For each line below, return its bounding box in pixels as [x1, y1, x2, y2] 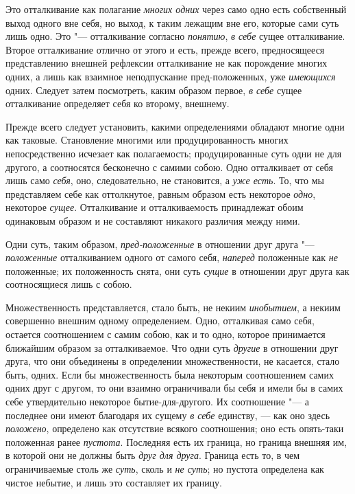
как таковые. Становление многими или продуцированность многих [5, 133, 289, 147]
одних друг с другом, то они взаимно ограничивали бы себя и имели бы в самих [5, 381, 343, 395]
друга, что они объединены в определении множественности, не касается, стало [5, 354, 340, 368]
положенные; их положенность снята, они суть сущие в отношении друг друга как [5, 263, 350, 278]
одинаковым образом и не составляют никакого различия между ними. [5, 213, 300, 227]
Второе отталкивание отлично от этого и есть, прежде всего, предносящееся [5, 42, 325, 56]
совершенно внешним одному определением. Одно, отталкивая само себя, [5, 313, 315, 328]
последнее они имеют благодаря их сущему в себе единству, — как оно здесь [5, 407, 330, 422]
